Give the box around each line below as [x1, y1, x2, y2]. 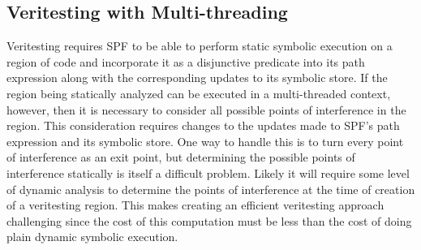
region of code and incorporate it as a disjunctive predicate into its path [6, 53, 365, 70]
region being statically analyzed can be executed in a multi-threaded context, [6, 84, 391, 101]
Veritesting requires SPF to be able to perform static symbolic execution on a [6, 37, 393, 54]
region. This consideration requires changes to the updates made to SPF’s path [6, 117, 400, 134]
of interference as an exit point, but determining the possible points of [6, 149, 355, 166]
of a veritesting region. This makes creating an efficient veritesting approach [6, 196, 384, 213]
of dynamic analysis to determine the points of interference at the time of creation [6, 180, 415, 197]
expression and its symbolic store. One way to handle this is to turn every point [6, 132, 404, 149]
